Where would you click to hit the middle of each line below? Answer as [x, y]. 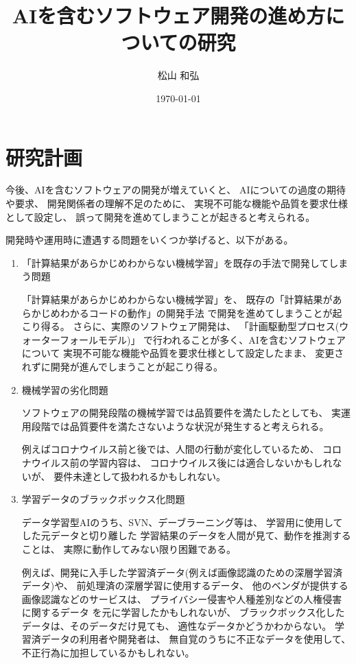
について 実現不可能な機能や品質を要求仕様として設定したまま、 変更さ [183, 353]
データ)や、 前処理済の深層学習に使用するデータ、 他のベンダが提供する [185, 585]
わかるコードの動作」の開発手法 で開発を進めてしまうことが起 [201, 312]
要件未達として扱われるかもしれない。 [140, 476]
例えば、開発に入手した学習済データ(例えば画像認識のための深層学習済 [182, 572]
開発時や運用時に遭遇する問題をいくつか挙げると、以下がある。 [150, 240]
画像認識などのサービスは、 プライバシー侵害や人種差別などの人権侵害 [182, 598]
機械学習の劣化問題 [65, 389]
